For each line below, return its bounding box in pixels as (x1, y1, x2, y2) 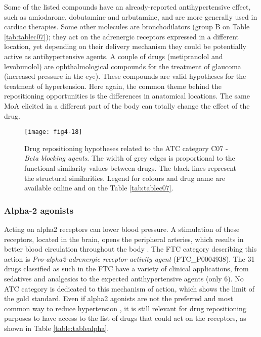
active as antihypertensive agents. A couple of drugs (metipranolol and (4, 51, 223, 61)
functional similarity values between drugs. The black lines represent (24, 162, 236, 173)
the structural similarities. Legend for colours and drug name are (24, 172, 226, 183)
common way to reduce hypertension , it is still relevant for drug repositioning (4, 303, 246, 313)
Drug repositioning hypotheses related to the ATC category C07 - (24, 142, 228, 153)
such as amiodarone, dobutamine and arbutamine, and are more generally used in (4, 11, 257, 22)
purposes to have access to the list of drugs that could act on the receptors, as (4, 313, 246, 323)
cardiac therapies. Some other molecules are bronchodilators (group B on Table (4, 21, 250, 32)
